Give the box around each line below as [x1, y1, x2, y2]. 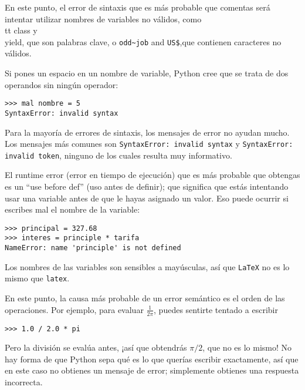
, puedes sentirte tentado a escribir [154, 303, 278, 315]
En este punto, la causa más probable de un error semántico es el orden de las [5, 292, 285, 304]
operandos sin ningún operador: [5, 78, 118, 90]
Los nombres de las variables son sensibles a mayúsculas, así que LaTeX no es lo [5, 260, 290, 273]
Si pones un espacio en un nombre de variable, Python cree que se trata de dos [5, 67, 289, 79]
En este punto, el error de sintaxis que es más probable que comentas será [5, 1, 270, 13]
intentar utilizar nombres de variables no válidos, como [5, 12, 202, 25]
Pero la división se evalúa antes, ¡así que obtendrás [5, 341, 187, 354]
